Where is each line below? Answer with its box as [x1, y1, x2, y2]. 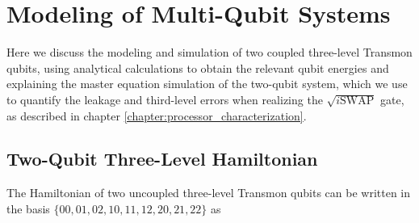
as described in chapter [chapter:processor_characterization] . [6, 107, 307, 124]
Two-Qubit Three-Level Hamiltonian [6, 146, 318, 171]
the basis [6, 200, 50, 217]
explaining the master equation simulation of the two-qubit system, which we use [6, 75, 408, 92]
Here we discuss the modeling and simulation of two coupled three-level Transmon [6, 44, 413, 61]
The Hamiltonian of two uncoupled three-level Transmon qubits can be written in [6, 184, 411, 201]
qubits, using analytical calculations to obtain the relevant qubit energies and [6, 59, 389, 76]
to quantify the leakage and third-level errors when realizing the [6, 90, 323, 107]
